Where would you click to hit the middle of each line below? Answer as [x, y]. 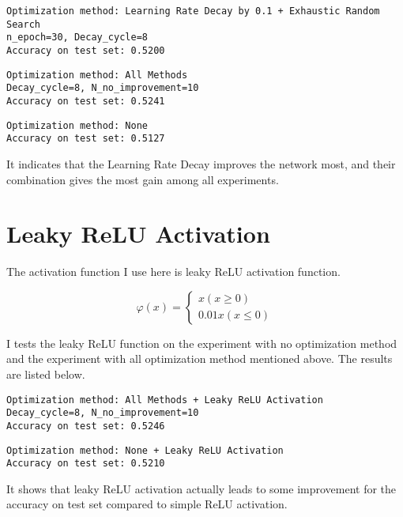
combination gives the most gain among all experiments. [143, 179]
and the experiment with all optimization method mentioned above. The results [200, 359]
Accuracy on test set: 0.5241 [86, 101]
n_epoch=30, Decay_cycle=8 [77, 38]
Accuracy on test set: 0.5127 [86, 139]
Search [23, 24]
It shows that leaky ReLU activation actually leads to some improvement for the [201, 488]
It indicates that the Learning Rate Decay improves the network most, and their [201, 163]
